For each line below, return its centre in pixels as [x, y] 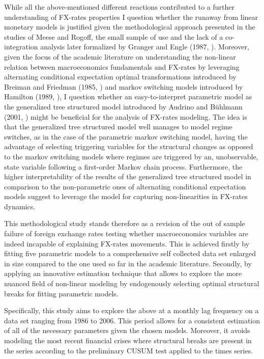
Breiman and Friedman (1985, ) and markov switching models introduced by [124, 86]
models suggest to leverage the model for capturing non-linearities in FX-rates [126, 196]
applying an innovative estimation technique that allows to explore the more [123, 273]
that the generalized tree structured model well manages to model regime [118, 127]
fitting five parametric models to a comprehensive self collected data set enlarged [130, 253]
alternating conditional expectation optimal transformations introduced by [120, 77]
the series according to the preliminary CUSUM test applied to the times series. [129, 350]
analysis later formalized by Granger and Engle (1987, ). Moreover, [145, 47]
